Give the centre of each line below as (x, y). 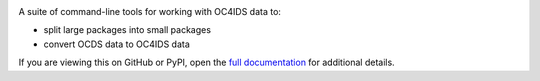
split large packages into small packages (127, 30)
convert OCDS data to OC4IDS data (116, 44)
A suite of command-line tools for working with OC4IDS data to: (150, 11)
